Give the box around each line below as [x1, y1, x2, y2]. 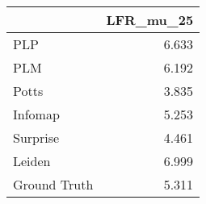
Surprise [13, 128, 60, 147]
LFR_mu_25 [106, 10, 194, 29]
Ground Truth [13, 175, 94, 194]
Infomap [13, 105, 60, 123]
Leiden [13, 152, 51, 170]
